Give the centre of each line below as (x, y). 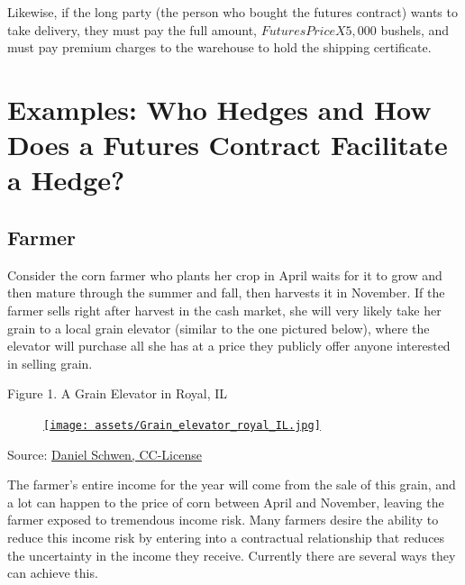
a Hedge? (66, 180)
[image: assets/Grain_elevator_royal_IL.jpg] (182, 425)
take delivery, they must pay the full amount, (132, 29)
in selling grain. (50, 363)
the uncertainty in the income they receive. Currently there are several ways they (232, 555)
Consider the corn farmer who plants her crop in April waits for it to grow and (225, 274)
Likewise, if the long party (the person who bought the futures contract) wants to (232, 12)
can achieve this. (53, 573)
